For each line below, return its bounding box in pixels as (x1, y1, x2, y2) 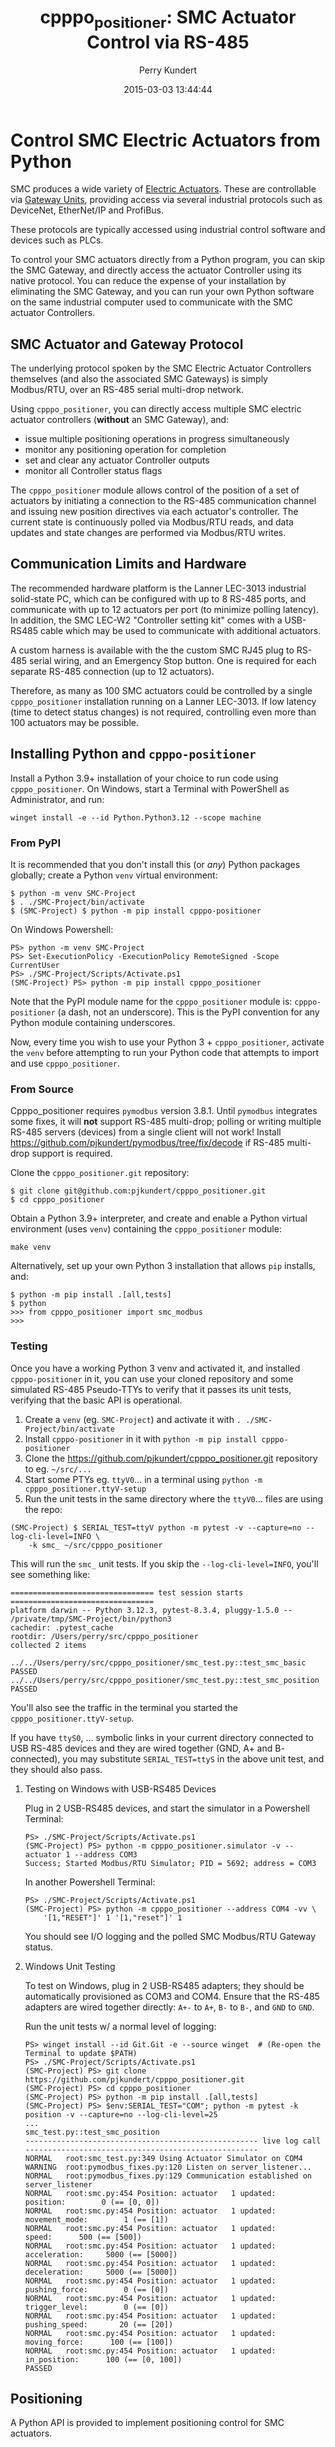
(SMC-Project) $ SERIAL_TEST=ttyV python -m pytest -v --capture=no (10, 1522, 302, 1533)
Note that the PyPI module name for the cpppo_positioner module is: (10, 996, 293, 1008)
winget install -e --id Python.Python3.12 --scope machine (10, 812, 262, 823)
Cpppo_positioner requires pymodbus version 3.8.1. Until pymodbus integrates (10, 1105, 318, 1117)
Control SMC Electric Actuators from (10, 129, 321, 151)
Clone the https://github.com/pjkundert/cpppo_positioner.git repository (24, 1452, 318, 1464)
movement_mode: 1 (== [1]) (24, 2214, 169, 2225)
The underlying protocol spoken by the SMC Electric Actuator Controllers (10, 362, 312, 375)
